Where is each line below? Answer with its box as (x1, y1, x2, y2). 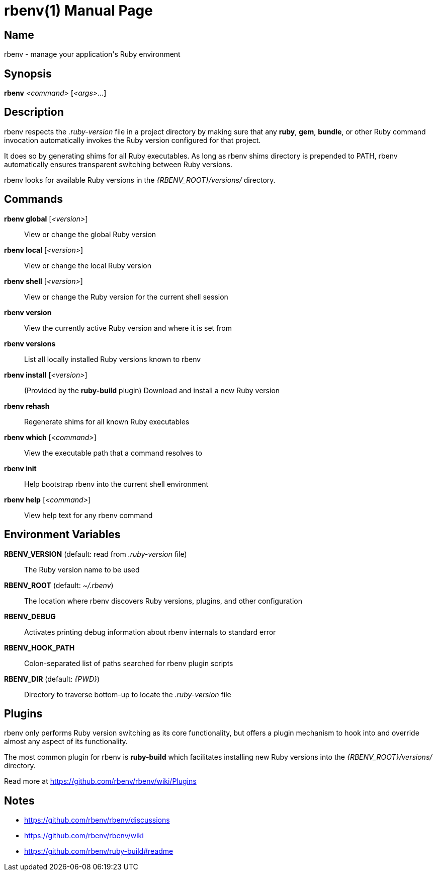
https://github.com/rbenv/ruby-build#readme (24, 847, 173, 856)
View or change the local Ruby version (24, 261, 151, 270)
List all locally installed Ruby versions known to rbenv (24, 354, 201, 363)
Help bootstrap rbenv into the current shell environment (24, 479, 209, 488)
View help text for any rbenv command (24, 511, 153, 520)
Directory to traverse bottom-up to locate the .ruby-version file (24, 690, 231, 699)
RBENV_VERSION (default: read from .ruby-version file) (4, 549, 187, 558)
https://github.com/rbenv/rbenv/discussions (24, 816, 170, 825)
